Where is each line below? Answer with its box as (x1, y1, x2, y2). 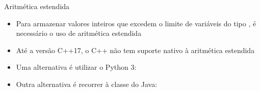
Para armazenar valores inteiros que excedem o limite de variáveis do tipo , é (16, 18, 256, 28)
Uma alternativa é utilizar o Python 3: (16, 62, 137, 72)
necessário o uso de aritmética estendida (16, 28, 142, 38)
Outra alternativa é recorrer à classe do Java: (16, 78, 158, 89)
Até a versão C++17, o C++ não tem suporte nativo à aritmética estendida (16, 44, 255, 55)
